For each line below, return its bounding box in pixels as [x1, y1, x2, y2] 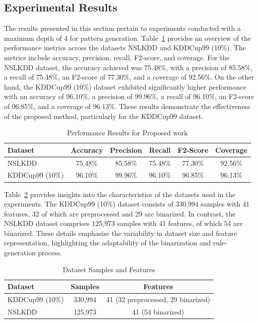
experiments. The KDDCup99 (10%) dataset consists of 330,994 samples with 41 [4, 199, 250, 209]
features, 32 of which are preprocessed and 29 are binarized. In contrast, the [4, 208, 236, 218]
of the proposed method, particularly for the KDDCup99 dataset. [4, 110, 203, 121]
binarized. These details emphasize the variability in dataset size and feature [4, 227, 237, 238]
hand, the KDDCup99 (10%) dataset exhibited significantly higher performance [4, 81, 247, 92]
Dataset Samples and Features [63, 264, 155, 274]
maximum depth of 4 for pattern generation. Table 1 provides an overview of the [4, 32, 251, 43]
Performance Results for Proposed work [67, 127, 188, 138]
